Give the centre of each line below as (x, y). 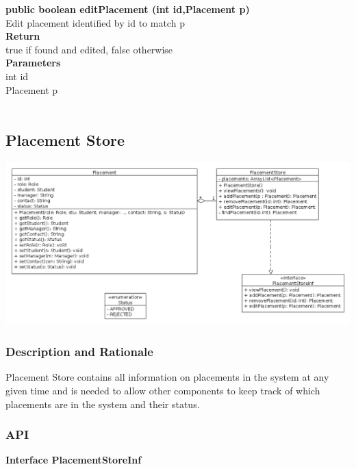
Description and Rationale (79, 352)
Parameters (33, 63)
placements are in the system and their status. (103, 404)
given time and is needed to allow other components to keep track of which (163, 391)
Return (23, 36)
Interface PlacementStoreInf (74, 460)
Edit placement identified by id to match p (95, 22)
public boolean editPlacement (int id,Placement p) (128, 9)
